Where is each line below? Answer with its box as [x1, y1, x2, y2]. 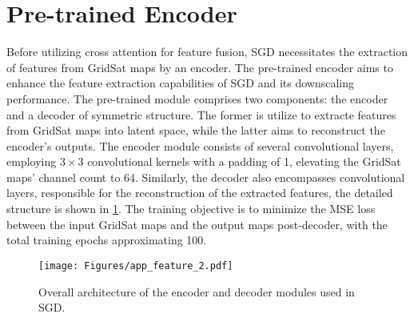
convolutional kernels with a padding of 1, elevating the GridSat [87, 153, 401, 170]
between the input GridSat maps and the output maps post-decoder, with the [6, 215, 388, 232]
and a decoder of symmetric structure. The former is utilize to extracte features [6, 106, 396, 123]
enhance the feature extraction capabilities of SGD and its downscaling [6, 74, 355, 91]
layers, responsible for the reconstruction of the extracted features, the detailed [6, 184, 393, 201]
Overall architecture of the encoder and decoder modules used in [38, 283, 355, 300]
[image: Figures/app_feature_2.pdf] [38, 260, 233, 272]
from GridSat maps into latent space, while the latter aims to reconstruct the [6, 122, 385, 139]
